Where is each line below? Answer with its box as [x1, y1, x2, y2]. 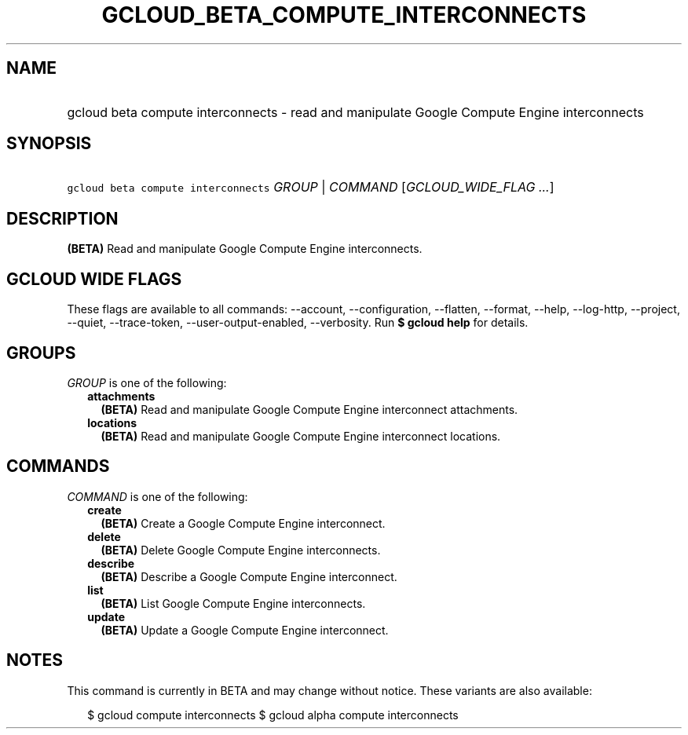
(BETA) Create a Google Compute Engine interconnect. [101, 516, 386, 530]
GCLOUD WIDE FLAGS [6, 269, 182, 289]
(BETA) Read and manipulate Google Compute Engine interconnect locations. [101, 429, 501, 443]
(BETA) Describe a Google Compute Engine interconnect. [101, 569, 397, 583]
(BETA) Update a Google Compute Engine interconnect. [101, 623, 389, 637]
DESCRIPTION [6, 208, 119, 229]
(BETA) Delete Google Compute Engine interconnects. [101, 543, 381, 557]
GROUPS [6, 342, 76, 363]
